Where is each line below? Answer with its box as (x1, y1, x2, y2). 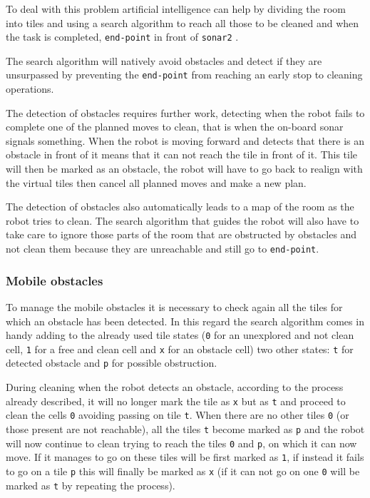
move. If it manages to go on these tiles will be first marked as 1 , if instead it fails (6, 449, 364, 464)
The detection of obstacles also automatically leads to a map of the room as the (6, 199, 354, 214)
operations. (6, 81, 54, 96)
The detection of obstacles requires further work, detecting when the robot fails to (6, 105, 365, 120)
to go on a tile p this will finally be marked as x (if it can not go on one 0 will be (6, 463, 360, 478)
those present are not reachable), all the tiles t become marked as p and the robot (6, 421, 365, 436)
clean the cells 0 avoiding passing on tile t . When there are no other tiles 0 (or (6, 407, 349, 422)
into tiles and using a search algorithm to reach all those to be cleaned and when (6, 15, 359, 30)
